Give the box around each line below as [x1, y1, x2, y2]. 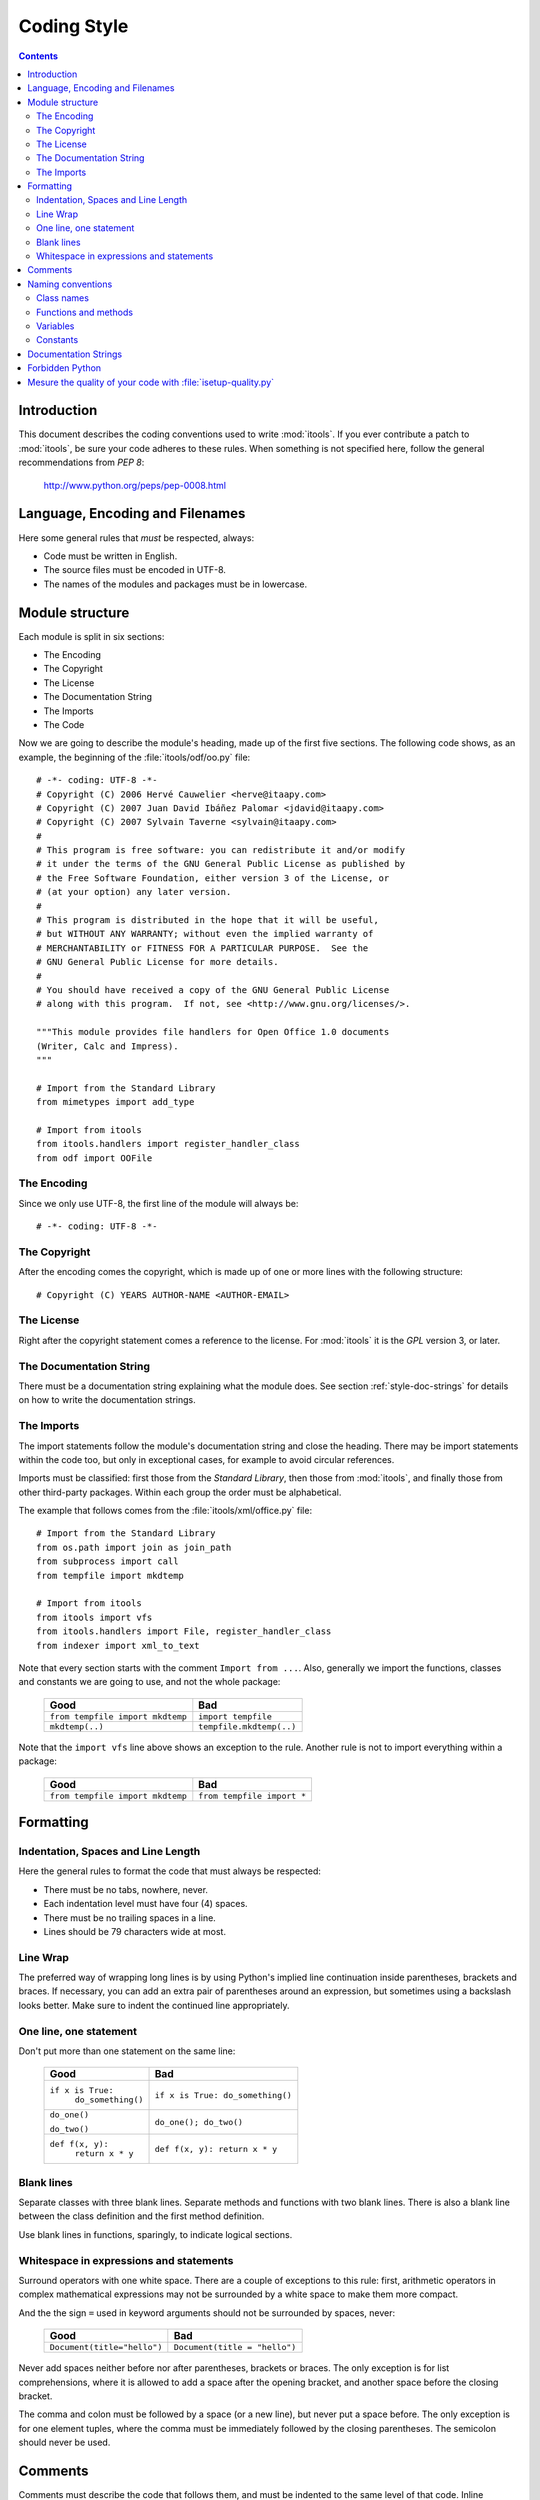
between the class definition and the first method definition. [18, 2210, 265, 2222]
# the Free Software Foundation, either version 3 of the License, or [36, 872, 390, 884]
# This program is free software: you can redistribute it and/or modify [36, 845, 406, 856]
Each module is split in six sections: [18, 630, 165, 642]
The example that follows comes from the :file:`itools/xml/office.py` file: [18, 1505, 313, 1517]
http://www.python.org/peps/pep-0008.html [43, 479, 227, 491]
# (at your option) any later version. [36, 886, 232, 898]
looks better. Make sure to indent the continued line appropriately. [18, 1999, 290, 2011]
